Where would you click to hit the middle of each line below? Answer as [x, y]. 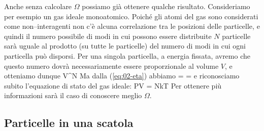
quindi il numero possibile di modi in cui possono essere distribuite [108, 36]
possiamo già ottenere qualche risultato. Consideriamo [166, 6]
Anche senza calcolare [38, 6]
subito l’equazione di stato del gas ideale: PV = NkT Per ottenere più [113, 85]
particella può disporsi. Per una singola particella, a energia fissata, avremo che [127, 55]
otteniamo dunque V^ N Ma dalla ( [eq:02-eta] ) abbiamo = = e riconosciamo [122, 76]
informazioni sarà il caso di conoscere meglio [73, 95]
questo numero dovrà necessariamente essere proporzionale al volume [111, 65]
